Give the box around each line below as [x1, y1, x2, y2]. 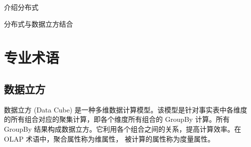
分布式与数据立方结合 [4, 18, 73, 29]
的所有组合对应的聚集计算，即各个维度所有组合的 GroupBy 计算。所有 [4, 114, 230, 124]
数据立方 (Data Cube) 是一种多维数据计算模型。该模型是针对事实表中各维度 [4, 104, 248, 114]
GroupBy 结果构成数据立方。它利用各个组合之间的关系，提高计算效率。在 [4, 123, 242, 134]
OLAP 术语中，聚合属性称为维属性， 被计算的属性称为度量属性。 [4, 133, 215, 144]
